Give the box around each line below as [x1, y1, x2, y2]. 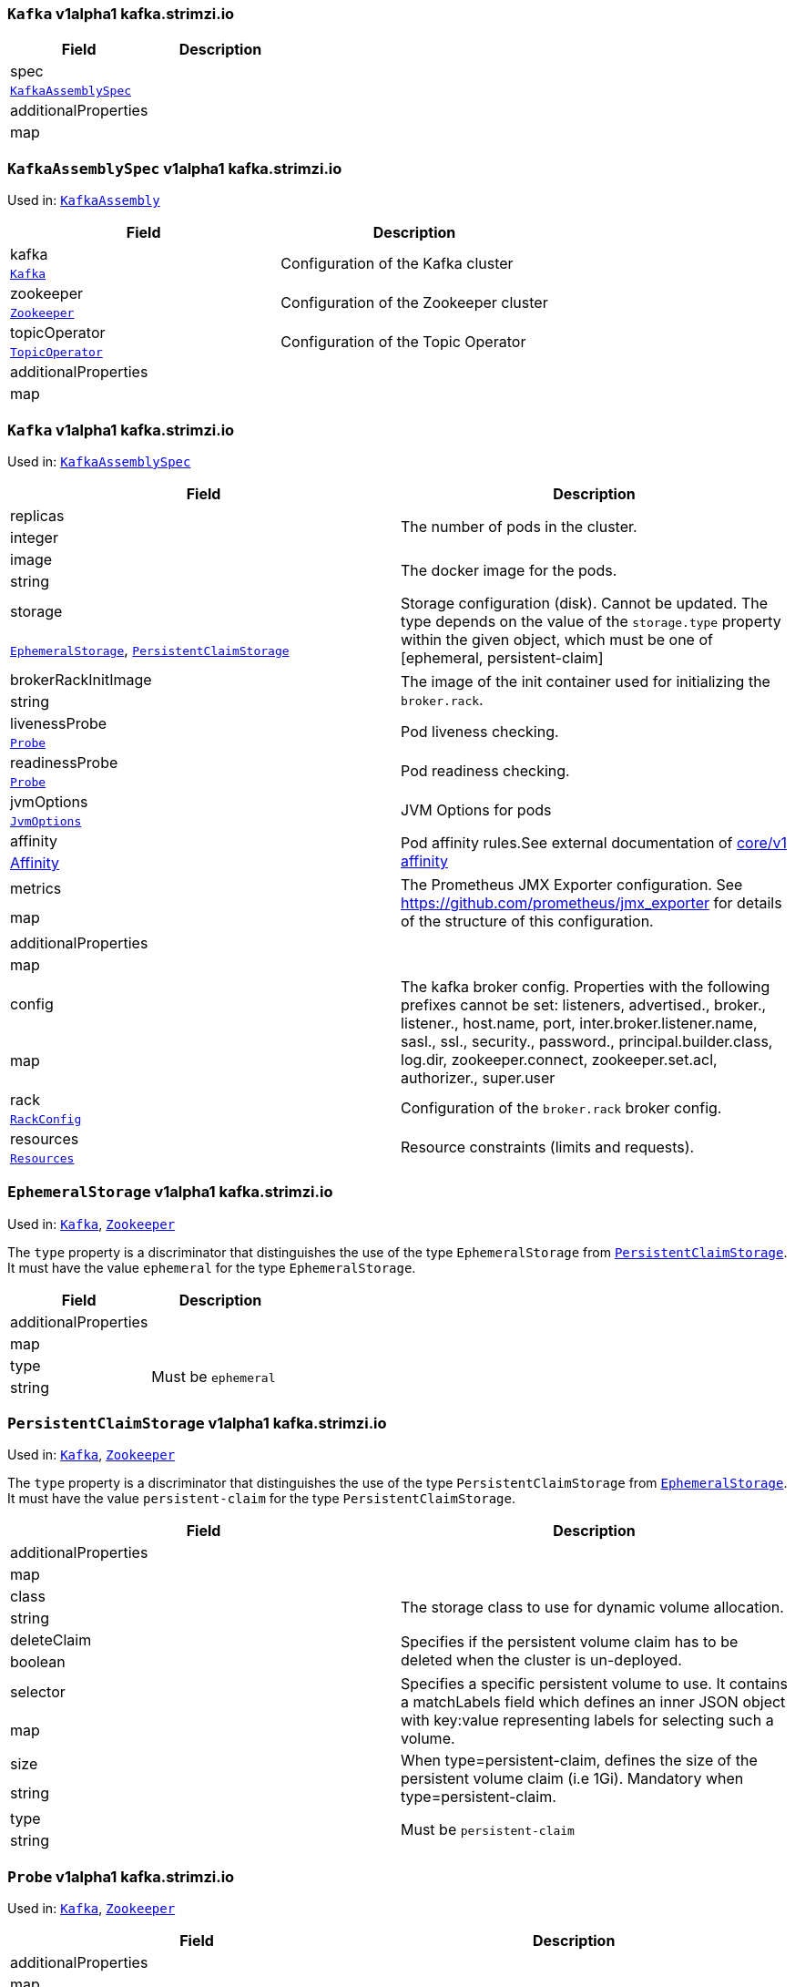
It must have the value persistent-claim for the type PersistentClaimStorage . [7, 1490, 515, 1507]
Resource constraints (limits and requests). [401, 1138, 695, 1157]
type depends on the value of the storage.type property [401, 611, 781, 630]
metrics [10, 878, 62, 897]
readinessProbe [10, 753, 118, 772]
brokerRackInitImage [10, 670, 152, 689]
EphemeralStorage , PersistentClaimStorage [10, 640, 290, 659]
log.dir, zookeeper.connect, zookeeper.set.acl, [401, 1050, 718, 1069]
